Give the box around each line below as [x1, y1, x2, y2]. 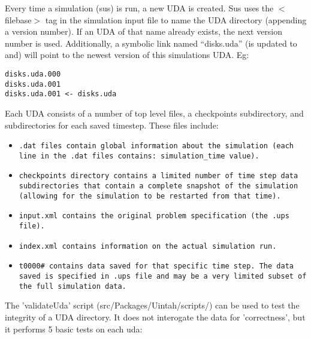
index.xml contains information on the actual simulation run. [19, 242, 277, 251]
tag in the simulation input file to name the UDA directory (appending [45, 13, 307, 26]
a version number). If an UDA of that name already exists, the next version [5, 25, 283, 38]
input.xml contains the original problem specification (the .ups [19, 212, 289, 221]
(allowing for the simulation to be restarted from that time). [19, 191, 281, 200]
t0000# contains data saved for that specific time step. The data [19, 262, 294, 271]
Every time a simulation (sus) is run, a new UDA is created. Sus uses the [5, 2, 274, 14]
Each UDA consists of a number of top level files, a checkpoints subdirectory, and [5, 106, 304, 119]
